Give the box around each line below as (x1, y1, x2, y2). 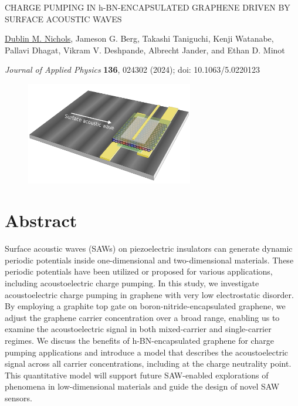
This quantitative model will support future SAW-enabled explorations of (5, 368, 269, 381)
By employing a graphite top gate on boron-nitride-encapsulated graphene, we (5, 300, 286, 312)
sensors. (5, 391, 32, 404)
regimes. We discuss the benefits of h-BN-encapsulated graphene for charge (5, 334, 274, 346)
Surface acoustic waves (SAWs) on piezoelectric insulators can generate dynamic (5, 242, 293, 255)
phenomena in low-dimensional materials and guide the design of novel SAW (5, 380, 280, 393)
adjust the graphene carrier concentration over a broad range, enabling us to (5, 311, 280, 323)
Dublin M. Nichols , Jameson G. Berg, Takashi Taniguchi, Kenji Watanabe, (5, 32, 274, 45)
